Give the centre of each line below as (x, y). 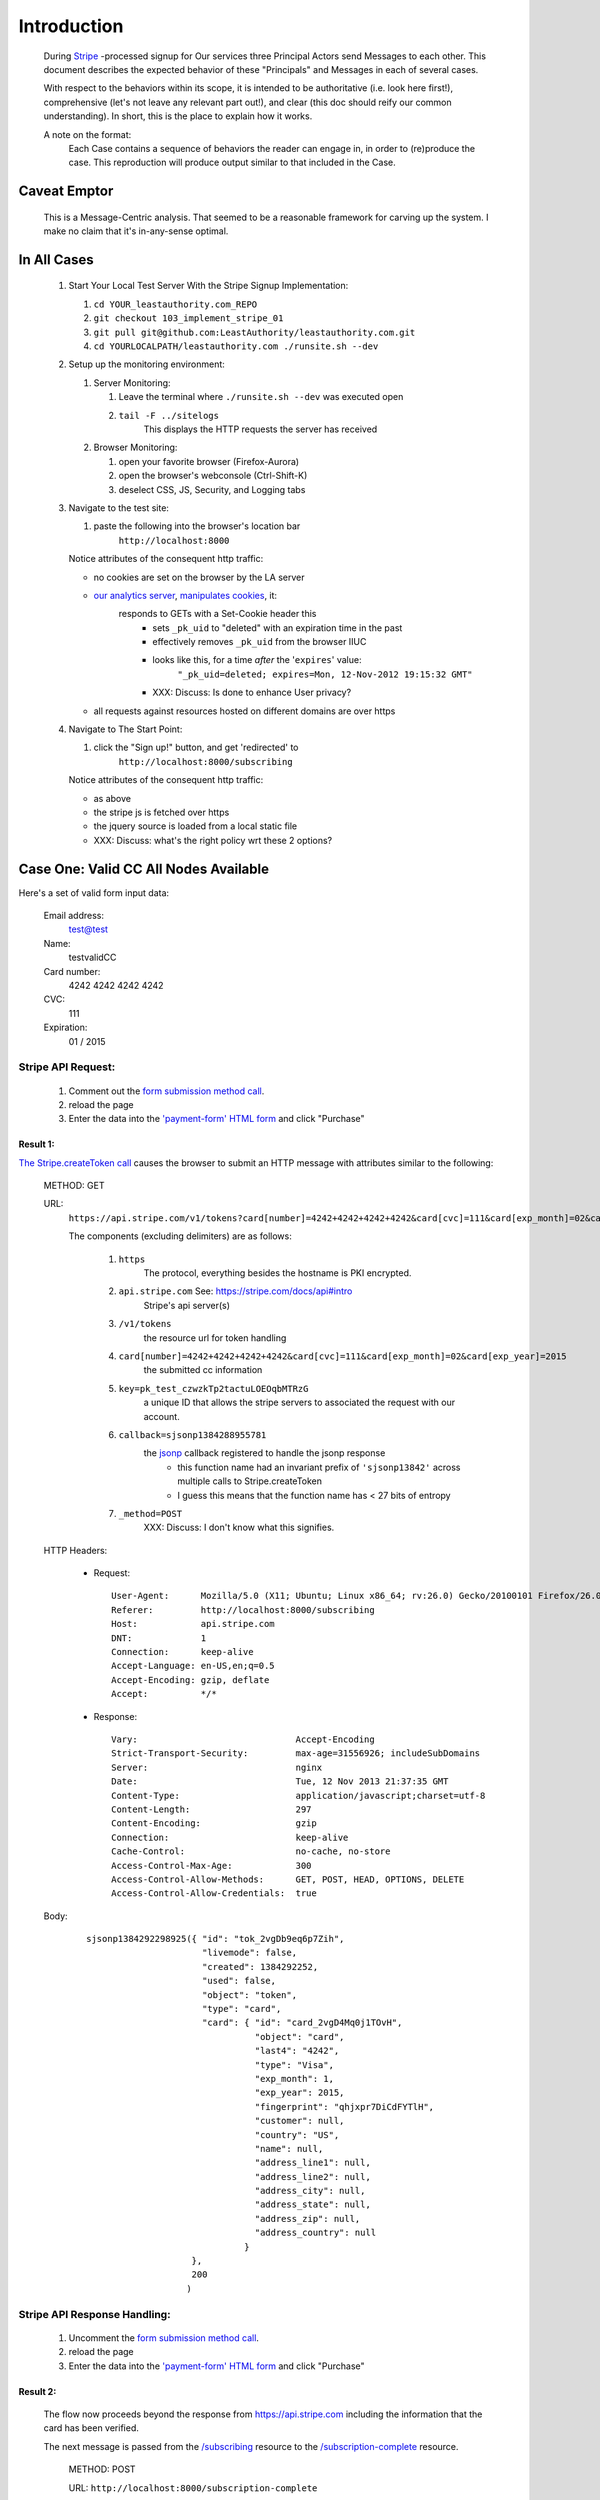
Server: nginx (217, 1767)
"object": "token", (249, 1994)
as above (112, 798)
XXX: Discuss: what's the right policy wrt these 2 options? (213, 840)
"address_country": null (315, 2233)
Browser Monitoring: (135, 447)
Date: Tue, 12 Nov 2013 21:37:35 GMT (280, 1781)
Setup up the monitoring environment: (146, 364)
